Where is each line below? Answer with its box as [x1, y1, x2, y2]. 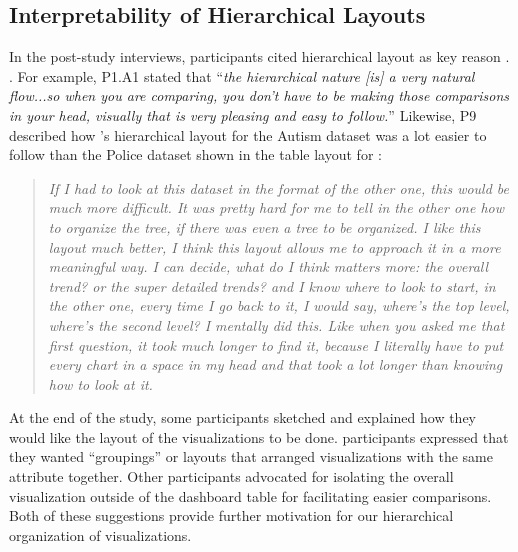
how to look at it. [48, 373, 153, 394]
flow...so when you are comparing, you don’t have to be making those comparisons [9, 85, 510, 106]
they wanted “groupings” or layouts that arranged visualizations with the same [9, 446, 493, 467]
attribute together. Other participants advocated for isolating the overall [9, 466, 454, 487]
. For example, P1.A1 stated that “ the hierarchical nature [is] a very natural [9, 65, 475, 86]
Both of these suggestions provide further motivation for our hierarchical [9, 505, 454, 526]
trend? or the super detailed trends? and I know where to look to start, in [48, 275, 496, 296]
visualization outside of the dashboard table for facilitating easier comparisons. [9, 485, 492, 506]
